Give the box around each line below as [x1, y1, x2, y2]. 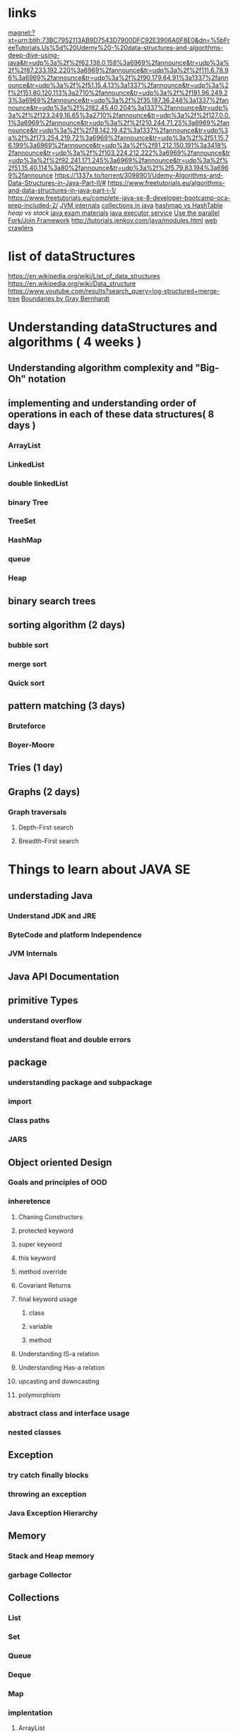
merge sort [8, 659, 47, 669]
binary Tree [8, 497, 49, 507]
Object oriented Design [8, 1156, 112, 1168]
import [8, 1097, 32, 1107]
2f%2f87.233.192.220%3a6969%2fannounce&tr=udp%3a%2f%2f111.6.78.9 [8, 66, 229, 74]
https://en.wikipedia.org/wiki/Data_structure [8, 279, 136, 288]
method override [18, 1267, 67, 1276]
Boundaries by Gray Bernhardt [20, 294, 110, 302]
